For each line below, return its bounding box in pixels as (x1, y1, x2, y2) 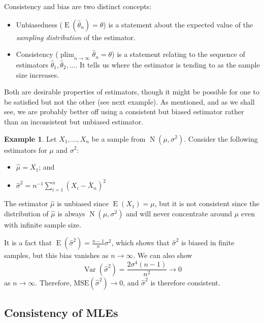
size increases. (16, 69, 59, 80)
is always (57, 208, 85, 218)
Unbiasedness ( (16, 19, 63, 29)
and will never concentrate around (126, 208, 233, 218)
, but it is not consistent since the (154, 198, 259, 209)
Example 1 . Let (4, 133, 57, 144)
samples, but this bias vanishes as (4, 250, 109, 261)
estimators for (4, 144, 47, 155)
